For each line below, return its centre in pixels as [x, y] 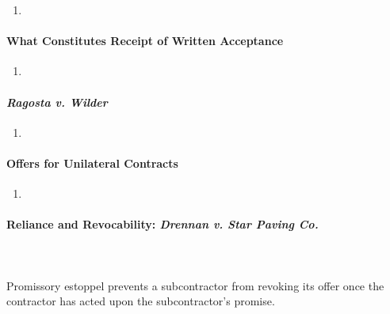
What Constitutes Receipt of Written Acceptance [145, 41]
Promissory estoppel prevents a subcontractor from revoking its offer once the [195, 285]
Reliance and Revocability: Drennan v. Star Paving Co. [162, 224]
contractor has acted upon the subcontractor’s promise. [141, 301]
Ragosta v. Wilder [57, 102]
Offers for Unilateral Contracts [92, 163]
